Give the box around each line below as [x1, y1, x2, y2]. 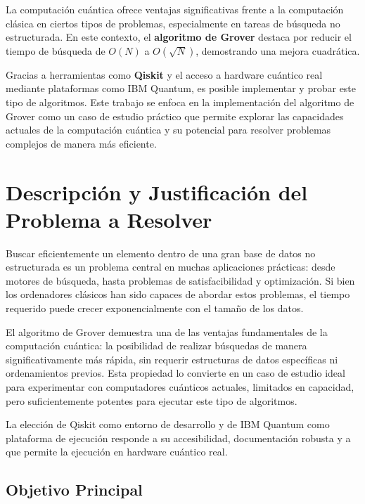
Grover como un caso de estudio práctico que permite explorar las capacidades [6, 108, 344, 123]
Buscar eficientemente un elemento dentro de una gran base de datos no [6, 245, 316, 260]
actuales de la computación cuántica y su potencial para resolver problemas [6, 122, 331, 137]
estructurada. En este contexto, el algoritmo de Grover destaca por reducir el [6, 30, 352, 44]
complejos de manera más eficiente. [6, 136, 157, 150]
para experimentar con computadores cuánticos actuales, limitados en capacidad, [6, 380, 354, 394]
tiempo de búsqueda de [6, 43, 105, 58]
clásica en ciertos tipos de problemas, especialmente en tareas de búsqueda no [6, 15, 340, 30]
